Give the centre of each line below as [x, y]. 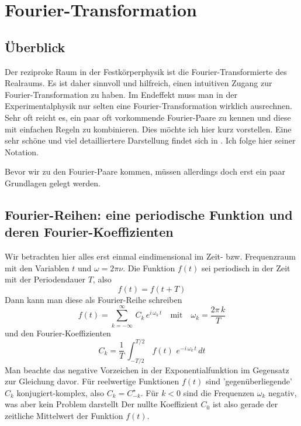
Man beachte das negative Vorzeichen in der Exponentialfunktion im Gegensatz [147, 369]
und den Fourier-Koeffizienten [58, 333]
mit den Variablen [37, 267]
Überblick [35, 47]
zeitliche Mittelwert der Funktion [64, 415]
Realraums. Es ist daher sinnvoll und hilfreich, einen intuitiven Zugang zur [139, 83]
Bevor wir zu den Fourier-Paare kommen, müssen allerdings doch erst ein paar [145, 171]
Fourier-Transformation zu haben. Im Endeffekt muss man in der [121, 94]
